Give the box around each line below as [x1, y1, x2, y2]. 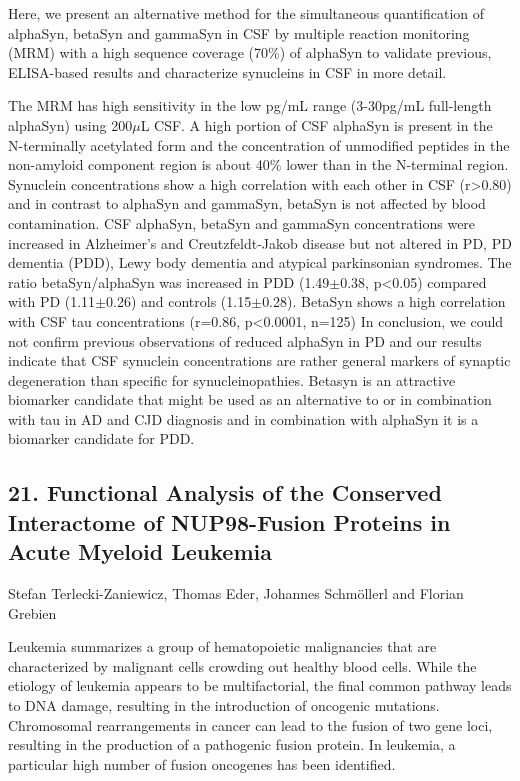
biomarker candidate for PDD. [8, 428, 195, 449]
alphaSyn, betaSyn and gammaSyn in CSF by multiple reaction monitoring [8, 22, 470, 43]
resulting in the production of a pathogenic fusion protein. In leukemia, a [8, 734, 456, 755]
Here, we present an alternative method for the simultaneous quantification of [8, 3, 484, 23]
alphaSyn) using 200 [8, 114, 133, 135]
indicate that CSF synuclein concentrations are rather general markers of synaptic [8, 350, 511, 371]
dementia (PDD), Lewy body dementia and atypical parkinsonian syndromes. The [8, 252, 512, 273]
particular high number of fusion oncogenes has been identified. [8, 753, 396, 774]
